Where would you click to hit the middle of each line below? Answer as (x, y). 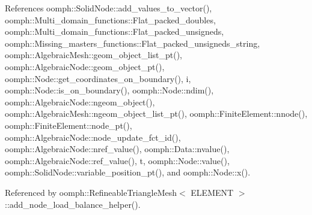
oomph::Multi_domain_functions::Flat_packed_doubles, (110, 19)
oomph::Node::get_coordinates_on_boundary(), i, (98, 78)
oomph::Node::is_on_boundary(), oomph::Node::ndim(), (109, 90)
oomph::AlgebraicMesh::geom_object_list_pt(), (94, 55)
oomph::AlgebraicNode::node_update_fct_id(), (93, 137)
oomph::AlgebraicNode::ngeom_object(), (80, 102)
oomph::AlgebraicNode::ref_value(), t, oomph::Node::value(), (117, 160)
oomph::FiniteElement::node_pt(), (69, 125)
